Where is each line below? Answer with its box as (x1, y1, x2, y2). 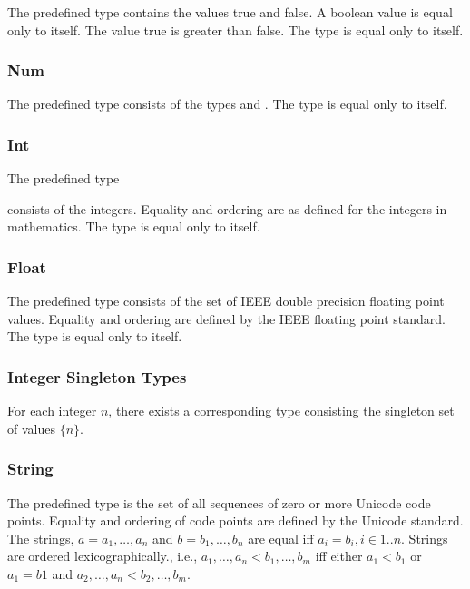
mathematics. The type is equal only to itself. (7, 217, 260, 236)
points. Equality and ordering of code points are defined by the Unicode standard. (7, 511, 464, 530)
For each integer (7, 401, 97, 420)
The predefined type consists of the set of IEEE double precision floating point (7, 291, 445, 310)
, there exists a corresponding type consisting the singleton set (108, 401, 455, 420)
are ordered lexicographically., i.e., (7, 546, 198, 565)
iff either (315, 546, 363, 565)
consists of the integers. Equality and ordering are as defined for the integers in (7, 199, 447, 218)
